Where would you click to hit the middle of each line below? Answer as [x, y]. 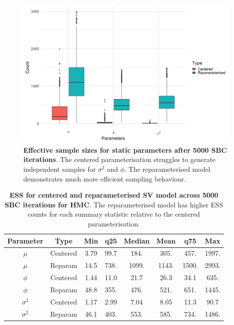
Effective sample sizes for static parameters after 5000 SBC [125, 150]
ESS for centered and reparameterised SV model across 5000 [114, 195]
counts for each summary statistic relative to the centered [114, 214]
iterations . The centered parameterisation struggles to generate [120, 159]
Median [136, 240]
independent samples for [60, 169]
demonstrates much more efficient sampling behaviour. [105, 178]
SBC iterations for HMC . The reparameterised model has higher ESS [114, 204]
